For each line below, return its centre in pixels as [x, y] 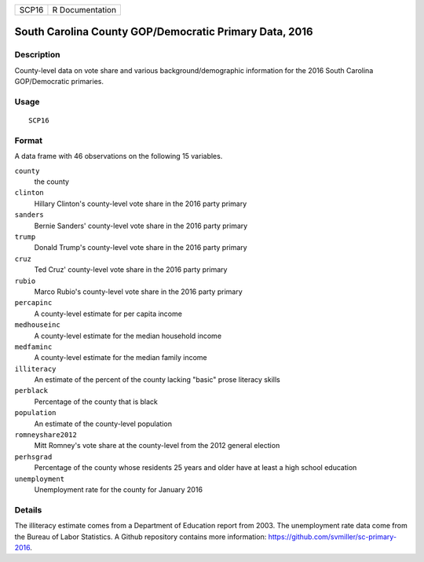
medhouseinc [37, 325]
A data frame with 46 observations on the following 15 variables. [119, 156]
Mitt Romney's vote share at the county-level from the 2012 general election [157, 446]
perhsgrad [33, 457]
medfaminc [33, 347]
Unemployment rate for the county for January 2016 [119, 489]
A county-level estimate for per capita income [108, 314]
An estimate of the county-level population [103, 424]
